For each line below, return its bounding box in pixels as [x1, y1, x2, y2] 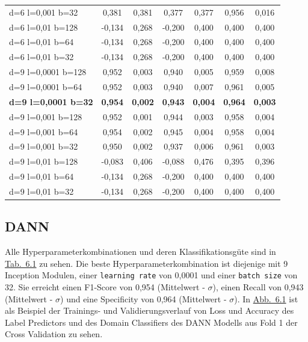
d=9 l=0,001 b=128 [9, 110, 82, 123]
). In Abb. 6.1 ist [234, 292, 298, 305]
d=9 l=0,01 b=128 [9, 155, 78, 168]
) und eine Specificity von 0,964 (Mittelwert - [60, 292, 227, 305]
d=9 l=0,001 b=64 [9, 125, 78, 138]
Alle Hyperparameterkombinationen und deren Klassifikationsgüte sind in [5, 245, 276, 258]
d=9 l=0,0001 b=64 [9, 80, 82, 93]
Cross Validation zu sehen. [5, 328, 103, 340]
